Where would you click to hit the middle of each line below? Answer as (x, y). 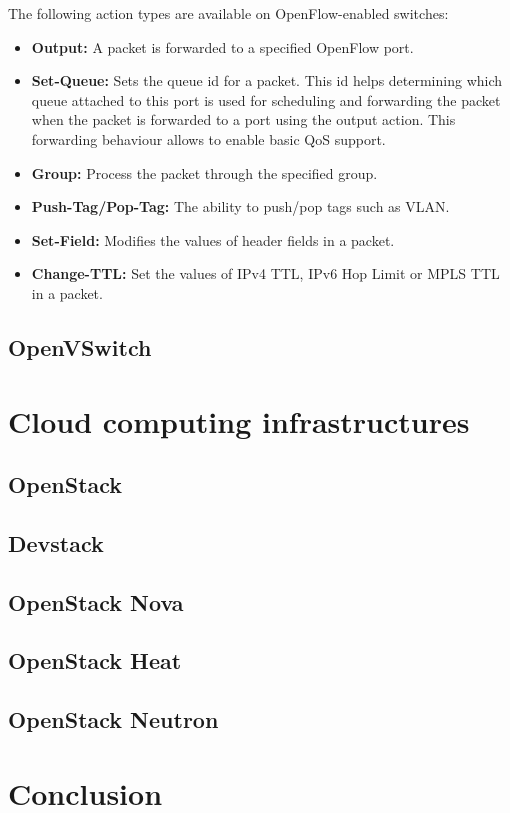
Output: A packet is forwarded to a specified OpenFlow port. (222, 46)
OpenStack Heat (95, 660)
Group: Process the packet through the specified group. (204, 172)
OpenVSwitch (80, 346)
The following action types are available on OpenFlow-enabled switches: (228, 13)
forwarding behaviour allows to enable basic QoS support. (208, 138)
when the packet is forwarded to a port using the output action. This (243, 119)
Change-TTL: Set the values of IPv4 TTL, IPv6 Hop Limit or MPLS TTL (265, 273)
